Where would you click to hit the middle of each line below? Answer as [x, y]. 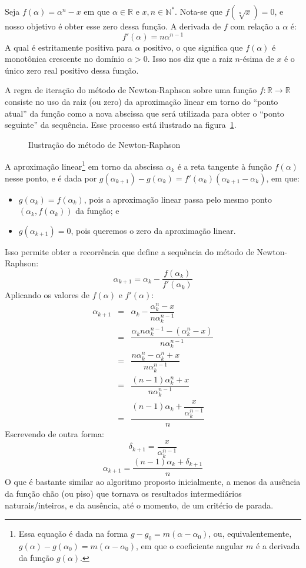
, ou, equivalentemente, [250, 534]
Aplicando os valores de [47, 295]
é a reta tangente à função [224, 166]
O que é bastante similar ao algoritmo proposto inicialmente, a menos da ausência [153, 482]
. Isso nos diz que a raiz [190, 59]
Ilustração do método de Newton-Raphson [104, 144]
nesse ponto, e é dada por [51, 178]
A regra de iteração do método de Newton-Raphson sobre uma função [131, 90]
